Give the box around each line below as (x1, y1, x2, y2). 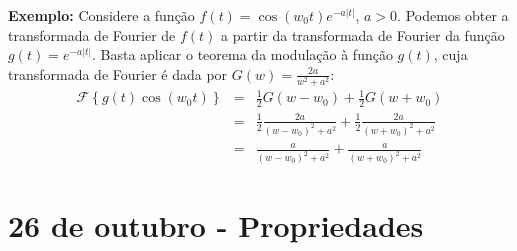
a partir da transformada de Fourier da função (221, 24, 505, 45)
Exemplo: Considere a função (8, 5, 195, 25)
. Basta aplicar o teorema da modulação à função (91, 44, 393, 65)
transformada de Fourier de (8, 24, 176, 45)
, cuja (433, 44, 468, 65)
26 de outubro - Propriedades (8, 205, 424, 246)
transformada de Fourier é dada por (8, 63, 228, 84)
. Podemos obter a (397, 5, 509, 25)
